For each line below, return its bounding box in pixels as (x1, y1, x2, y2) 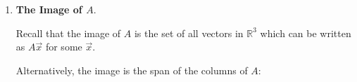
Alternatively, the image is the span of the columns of (15, 62, 248, 77)
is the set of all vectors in (134, 25, 244, 40)
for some (45, 39, 82, 54)
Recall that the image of (15, 25, 121, 40)
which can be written (260, 25, 351, 40)
